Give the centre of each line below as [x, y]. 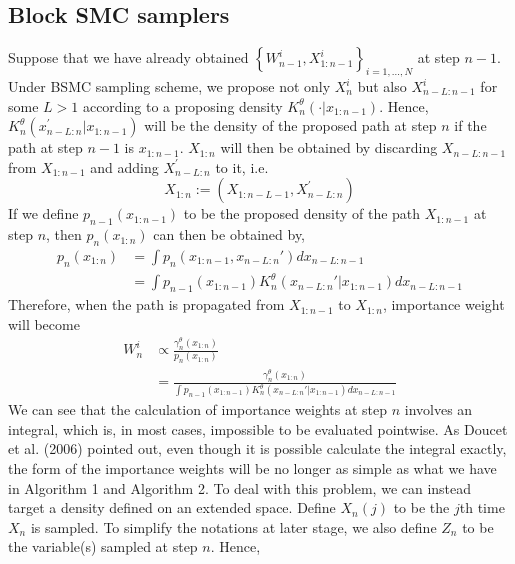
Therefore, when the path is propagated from [146, 304]
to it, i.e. [242, 166]
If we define [43, 213]
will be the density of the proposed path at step [290, 125]
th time [482, 507]
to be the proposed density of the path [302, 213]
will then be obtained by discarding [329, 147]
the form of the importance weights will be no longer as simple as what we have [252, 467]
